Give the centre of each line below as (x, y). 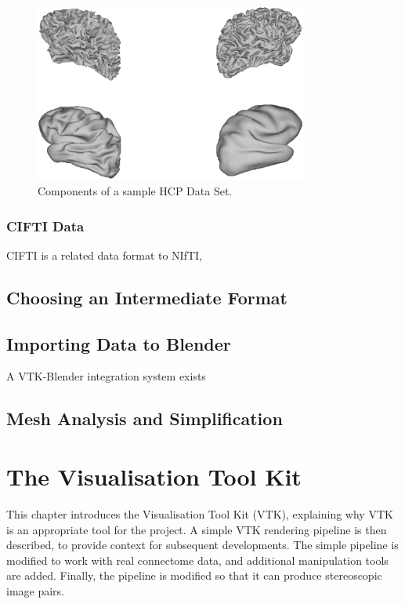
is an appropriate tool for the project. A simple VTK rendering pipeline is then (197, 529)
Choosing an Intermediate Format (147, 297)
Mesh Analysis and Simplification (145, 418)
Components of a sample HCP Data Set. (135, 191)
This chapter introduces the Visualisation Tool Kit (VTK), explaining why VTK (200, 513)
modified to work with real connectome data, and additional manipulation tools (197, 560)
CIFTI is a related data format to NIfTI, (104, 255)
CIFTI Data (45, 226)
